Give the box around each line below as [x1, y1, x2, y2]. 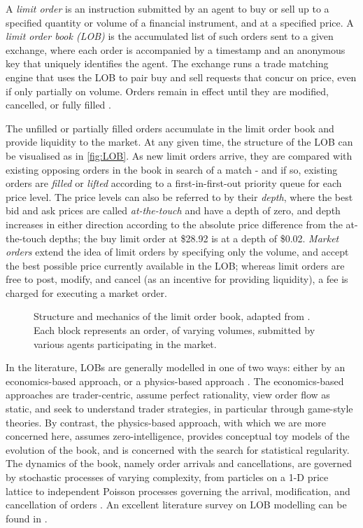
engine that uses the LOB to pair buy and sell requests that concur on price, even [6, 69, 357, 84]
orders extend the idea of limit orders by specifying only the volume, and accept [6, 244, 349, 259]
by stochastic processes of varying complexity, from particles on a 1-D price [6, 470, 329, 484]
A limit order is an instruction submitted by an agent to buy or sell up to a [6, 1, 329, 15]
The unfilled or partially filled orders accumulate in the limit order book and [6, 120, 334, 135]
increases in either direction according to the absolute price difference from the [6, 216, 343, 231]
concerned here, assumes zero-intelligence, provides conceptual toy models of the [6, 429, 350, 443]
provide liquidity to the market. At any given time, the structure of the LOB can [6, 134, 353, 149]
